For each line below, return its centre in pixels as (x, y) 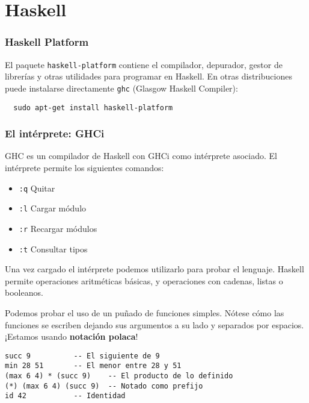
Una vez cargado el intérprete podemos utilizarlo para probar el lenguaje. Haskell (154, 269)
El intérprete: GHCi (55, 133)
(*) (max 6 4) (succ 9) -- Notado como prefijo (104, 386)
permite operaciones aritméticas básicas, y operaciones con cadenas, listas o (144, 280)
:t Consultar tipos (53, 248)
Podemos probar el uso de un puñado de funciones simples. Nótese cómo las (145, 312)
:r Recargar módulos (58, 228)
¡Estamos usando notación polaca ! (72, 336)
